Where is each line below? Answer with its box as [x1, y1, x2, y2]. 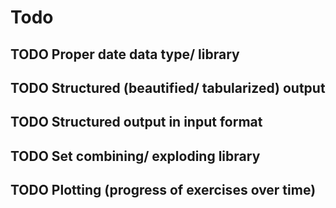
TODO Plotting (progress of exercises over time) [10, 182, 317, 199]
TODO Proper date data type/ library [10, 46, 240, 63]
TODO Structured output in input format [10, 114, 263, 131]
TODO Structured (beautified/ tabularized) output [10, 79, 326, 96]
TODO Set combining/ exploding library [10, 147, 261, 165]
